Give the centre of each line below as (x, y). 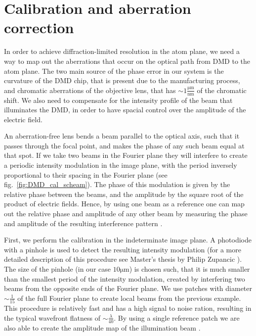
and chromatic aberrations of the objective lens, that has (90, 90)
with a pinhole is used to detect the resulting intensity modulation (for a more (123, 249)
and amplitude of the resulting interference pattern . (83, 223)
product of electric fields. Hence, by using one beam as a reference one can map (124, 204)
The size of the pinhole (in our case (58, 269)
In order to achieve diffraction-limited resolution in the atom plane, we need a (122, 51)
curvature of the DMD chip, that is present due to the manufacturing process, (122, 80)
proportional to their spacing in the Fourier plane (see (86, 174)
